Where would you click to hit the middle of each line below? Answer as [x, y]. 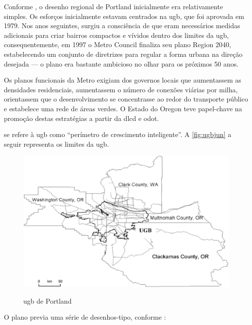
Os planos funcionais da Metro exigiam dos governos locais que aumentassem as [123, 80]
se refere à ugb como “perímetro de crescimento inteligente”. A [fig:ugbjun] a [118, 134]
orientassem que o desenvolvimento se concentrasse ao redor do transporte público [126, 99]
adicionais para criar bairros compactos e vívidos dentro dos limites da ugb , [117, 35]
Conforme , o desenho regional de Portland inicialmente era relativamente [114, 6]
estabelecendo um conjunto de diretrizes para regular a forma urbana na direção [123, 54]
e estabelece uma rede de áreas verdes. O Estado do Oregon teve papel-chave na [123, 108]
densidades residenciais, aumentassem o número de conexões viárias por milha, [121, 89]
